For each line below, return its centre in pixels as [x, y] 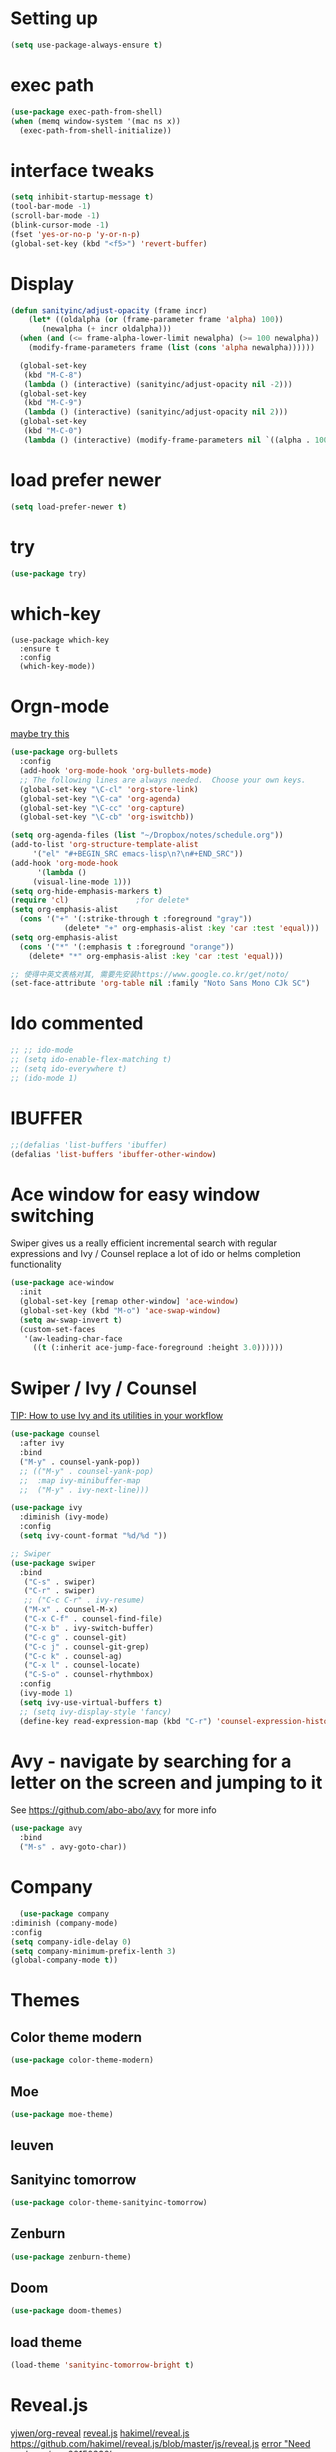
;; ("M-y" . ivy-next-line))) [84, 1490]
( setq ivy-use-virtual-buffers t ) [91, 1702]
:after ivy [42, 1443]
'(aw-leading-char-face [73, 1338]
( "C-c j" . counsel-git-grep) [86, 1647]
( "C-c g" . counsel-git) [75, 1637]
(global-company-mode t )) [64, 1960]
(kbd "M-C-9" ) [53, 403]
